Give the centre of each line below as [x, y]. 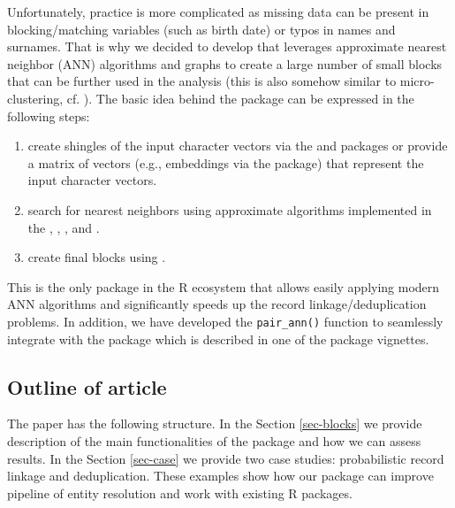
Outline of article [87, 386]
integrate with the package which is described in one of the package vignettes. [218, 339]
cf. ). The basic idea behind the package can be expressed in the [240, 98]
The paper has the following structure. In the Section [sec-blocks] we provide [215, 423]
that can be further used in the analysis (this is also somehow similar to [202, 81]
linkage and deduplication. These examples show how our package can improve [220, 476]
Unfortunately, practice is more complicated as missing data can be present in [218, 12]
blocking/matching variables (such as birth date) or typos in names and [201, 29]
